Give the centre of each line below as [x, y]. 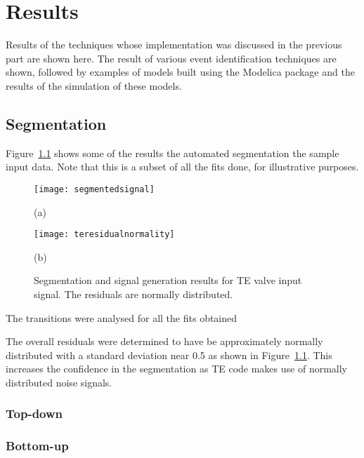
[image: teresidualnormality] [104, 235]
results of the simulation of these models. [94, 85]
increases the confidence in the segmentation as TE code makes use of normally [176, 369]
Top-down [34, 413]
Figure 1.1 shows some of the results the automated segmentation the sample [173, 153]
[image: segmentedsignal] [94, 189]
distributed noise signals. [59, 382]
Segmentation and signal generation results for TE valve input [168, 280]
